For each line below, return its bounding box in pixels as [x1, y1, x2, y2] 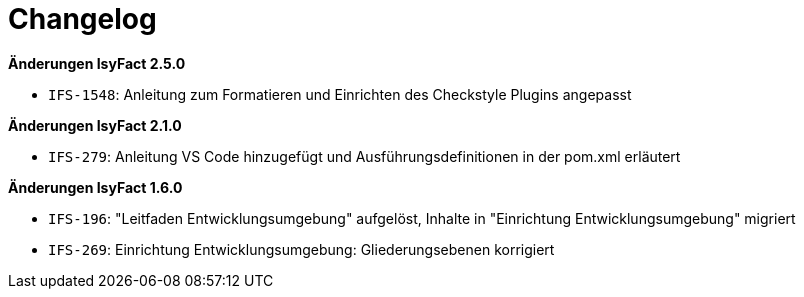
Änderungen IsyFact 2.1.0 [8, 116, 182, 134]
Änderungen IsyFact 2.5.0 [8, 54, 186, 72]
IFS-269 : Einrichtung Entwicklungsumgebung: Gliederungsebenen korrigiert [48, 240, 555, 258]
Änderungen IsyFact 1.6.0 [8, 178, 183, 196]
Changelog [8, 2, 157, 36]
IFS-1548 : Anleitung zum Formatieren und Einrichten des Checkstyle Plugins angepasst [48, 85, 632, 103]
